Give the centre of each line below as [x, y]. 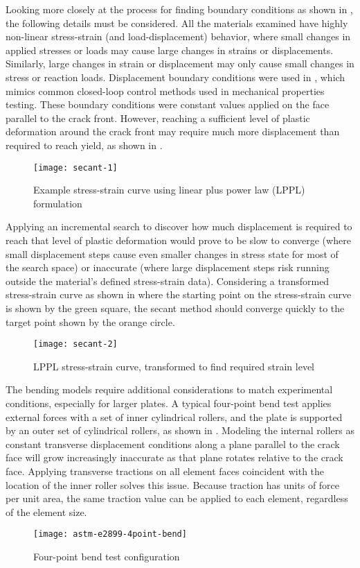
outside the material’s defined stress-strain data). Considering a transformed [168, 281]
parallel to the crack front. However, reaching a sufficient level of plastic [158, 118]
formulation [58, 203]
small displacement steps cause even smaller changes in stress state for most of [172, 253]
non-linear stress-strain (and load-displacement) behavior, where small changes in [178, 36]
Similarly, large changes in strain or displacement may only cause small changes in [180, 63]
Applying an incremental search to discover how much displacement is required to [179, 226]
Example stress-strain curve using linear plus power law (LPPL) [169, 190]
